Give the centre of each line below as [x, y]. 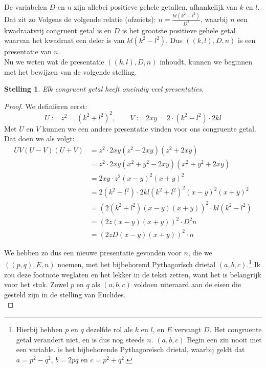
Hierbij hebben [39, 329]
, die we [200, 252]
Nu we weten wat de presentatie [54, 61]
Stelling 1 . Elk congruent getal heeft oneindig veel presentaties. [104, 89]
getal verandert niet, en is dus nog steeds [80, 339]
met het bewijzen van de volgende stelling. [71, 71]
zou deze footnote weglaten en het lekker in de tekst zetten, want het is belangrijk [133, 274]
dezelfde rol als [109, 329]
